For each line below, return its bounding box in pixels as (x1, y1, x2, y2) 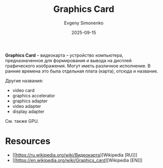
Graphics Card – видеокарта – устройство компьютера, (5, 52, 124, 58)
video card (12, 87, 35, 93)
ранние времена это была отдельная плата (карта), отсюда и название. (5, 68, 159, 74)
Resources (5, 136, 51, 147)
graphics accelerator (12, 92, 55, 98)
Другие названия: (5, 78, 43, 84)
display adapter (12, 108, 45, 114)
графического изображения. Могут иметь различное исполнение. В (5, 63, 151, 69)
